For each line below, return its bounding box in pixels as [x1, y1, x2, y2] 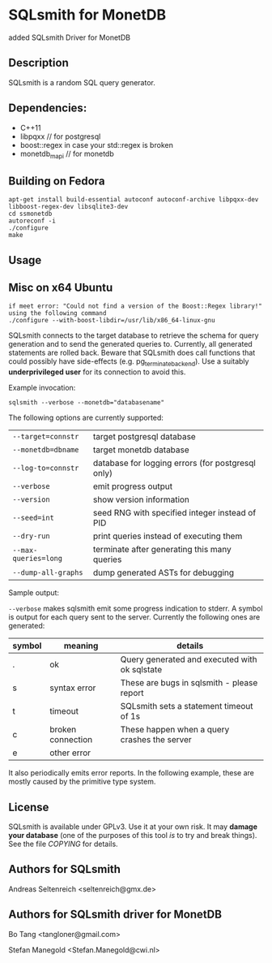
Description [8, 56, 69, 70]
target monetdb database [92, 444, 190, 456]
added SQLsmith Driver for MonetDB [8, 32, 131, 42]
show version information [92, 494, 190, 505]
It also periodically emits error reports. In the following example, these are [8, 768, 255, 778]
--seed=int [12, 513, 54, 523]
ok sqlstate [120, 664, 163, 676]
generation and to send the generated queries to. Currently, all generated [8, 339, 253, 349]
